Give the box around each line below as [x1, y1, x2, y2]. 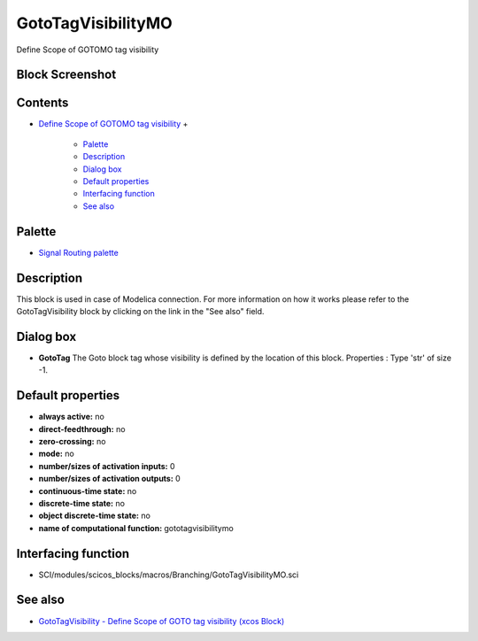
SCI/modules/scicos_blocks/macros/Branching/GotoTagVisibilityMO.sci [38, 569, 299, 580]
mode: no [38, 448, 74, 460]
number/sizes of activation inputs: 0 [38, 460, 176, 471]
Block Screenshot [16, 67, 117, 82]
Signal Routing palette [38, 247, 119, 258]
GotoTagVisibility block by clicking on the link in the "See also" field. [16, 306, 265, 317]
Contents [16, 96, 69, 111]
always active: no [38, 412, 105, 422]
